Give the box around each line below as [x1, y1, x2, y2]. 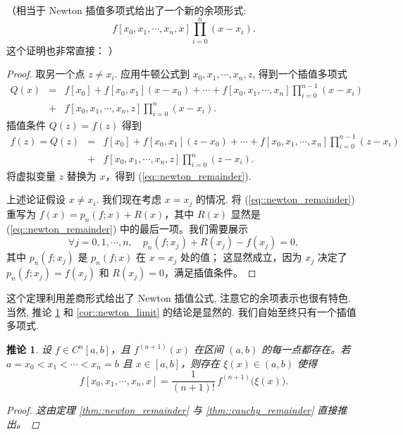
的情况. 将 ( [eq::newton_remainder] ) [195, 192, 355, 207]
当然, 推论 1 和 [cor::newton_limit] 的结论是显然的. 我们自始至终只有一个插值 [6, 304, 356, 319]
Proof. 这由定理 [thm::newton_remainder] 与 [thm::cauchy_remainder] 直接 [6, 403, 337, 417]
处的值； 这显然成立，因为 [180, 250, 302, 264]
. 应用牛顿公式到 [114, 66, 190, 81]
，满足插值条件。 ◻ [163, 265, 256, 280]
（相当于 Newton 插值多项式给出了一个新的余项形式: [6, 3, 247, 17]
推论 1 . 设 [6, 342, 51, 357]
